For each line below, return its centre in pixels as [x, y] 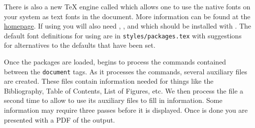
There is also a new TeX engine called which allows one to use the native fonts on [127, 6]
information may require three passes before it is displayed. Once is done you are [126, 110]
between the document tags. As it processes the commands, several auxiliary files [126, 71]
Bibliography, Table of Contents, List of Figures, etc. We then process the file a [124, 90]
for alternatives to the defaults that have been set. [80, 45]
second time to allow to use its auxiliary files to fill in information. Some [113, 100]
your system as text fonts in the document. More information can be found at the [127, 16]
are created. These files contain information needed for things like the [109, 81]
